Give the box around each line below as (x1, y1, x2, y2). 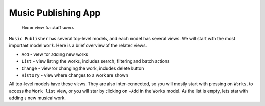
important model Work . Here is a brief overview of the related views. (9, 42, 147, 49)
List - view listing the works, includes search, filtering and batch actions (21, 58, 170, 64)
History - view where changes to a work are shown (21, 72, 129, 78)
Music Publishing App (9, 7, 101, 18)
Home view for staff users (21, 25, 74, 30)
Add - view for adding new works (21, 52, 88, 57)
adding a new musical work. (9, 95, 66, 101)
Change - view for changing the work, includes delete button (21, 65, 144, 71)
